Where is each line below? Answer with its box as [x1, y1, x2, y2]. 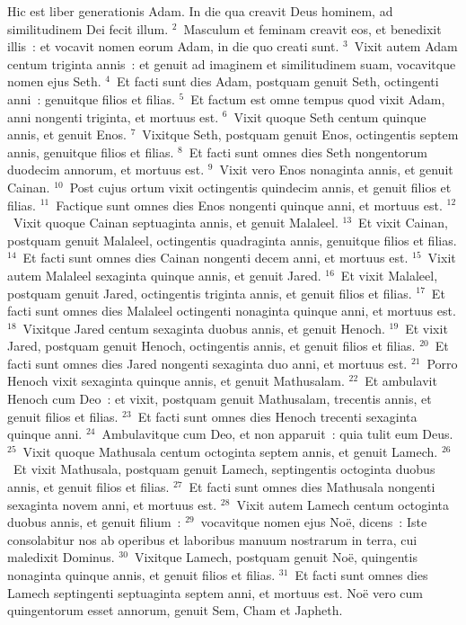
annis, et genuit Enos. [7, 125, 127, 144]
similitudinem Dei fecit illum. [7, 19, 169, 38]
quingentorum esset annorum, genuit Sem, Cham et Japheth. [7, 601, 343, 620]
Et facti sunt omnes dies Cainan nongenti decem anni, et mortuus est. [22, 248, 409, 267]
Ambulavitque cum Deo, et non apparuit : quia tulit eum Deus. [101, 424, 453, 443]
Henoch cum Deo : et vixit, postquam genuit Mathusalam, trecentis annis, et [7, 389, 432, 408]
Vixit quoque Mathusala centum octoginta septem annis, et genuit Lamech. [22, 442, 438, 460]
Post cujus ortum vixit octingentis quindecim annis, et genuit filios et [69, 177, 452, 196]
